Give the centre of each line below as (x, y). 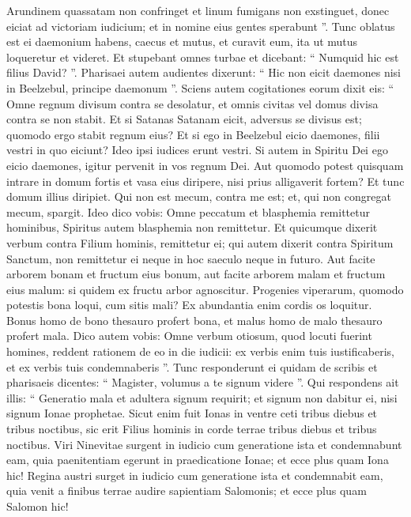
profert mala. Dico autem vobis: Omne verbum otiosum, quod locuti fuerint (189, 336)
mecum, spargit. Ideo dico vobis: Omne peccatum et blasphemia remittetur (188, 211)
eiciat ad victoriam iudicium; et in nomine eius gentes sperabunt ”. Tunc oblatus (201, 26)
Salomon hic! (38, 506)
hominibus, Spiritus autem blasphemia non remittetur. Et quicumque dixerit (192, 227)
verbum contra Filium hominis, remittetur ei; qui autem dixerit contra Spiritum (200, 242)
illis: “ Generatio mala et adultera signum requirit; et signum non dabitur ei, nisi (202, 397)
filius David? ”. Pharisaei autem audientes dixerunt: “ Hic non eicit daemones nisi (204, 72)
